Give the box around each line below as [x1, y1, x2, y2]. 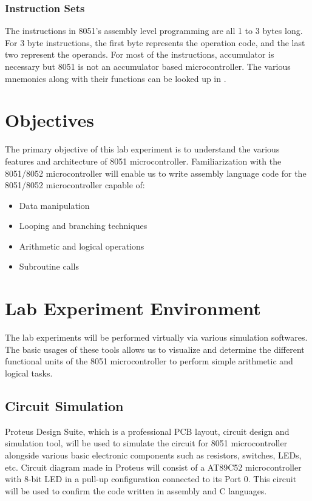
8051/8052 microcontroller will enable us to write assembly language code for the [5, 166, 307, 179]
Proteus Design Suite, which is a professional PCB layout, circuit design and [5, 424, 290, 437]
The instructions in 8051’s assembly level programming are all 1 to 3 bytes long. [5, 24, 303, 37]
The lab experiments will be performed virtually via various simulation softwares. [5, 331, 308, 344]
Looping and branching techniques [19, 219, 148, 232]
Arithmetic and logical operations [19, 239, 144, 252]
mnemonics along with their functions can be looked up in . [5, 72, 226, 84]
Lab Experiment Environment [5, 296, 261, 321]
